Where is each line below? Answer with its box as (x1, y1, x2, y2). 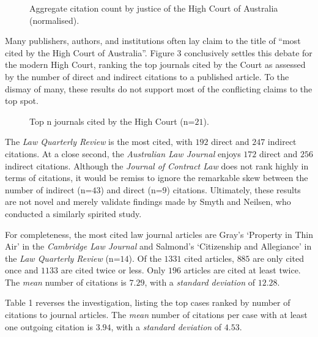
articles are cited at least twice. (183, 264, 301, 276)
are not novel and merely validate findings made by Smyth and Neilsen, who (5, 195, 291, 208)
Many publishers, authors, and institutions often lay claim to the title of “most (5, 34, 301, 47)
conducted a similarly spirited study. (5, 207, 142, 220)
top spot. (5, 94, 39, 107)
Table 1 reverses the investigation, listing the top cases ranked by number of (5, 296, 290, 309)
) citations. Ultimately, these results (166, 183, 301, 196)
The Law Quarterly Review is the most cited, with (5, 135, 193, 148)
